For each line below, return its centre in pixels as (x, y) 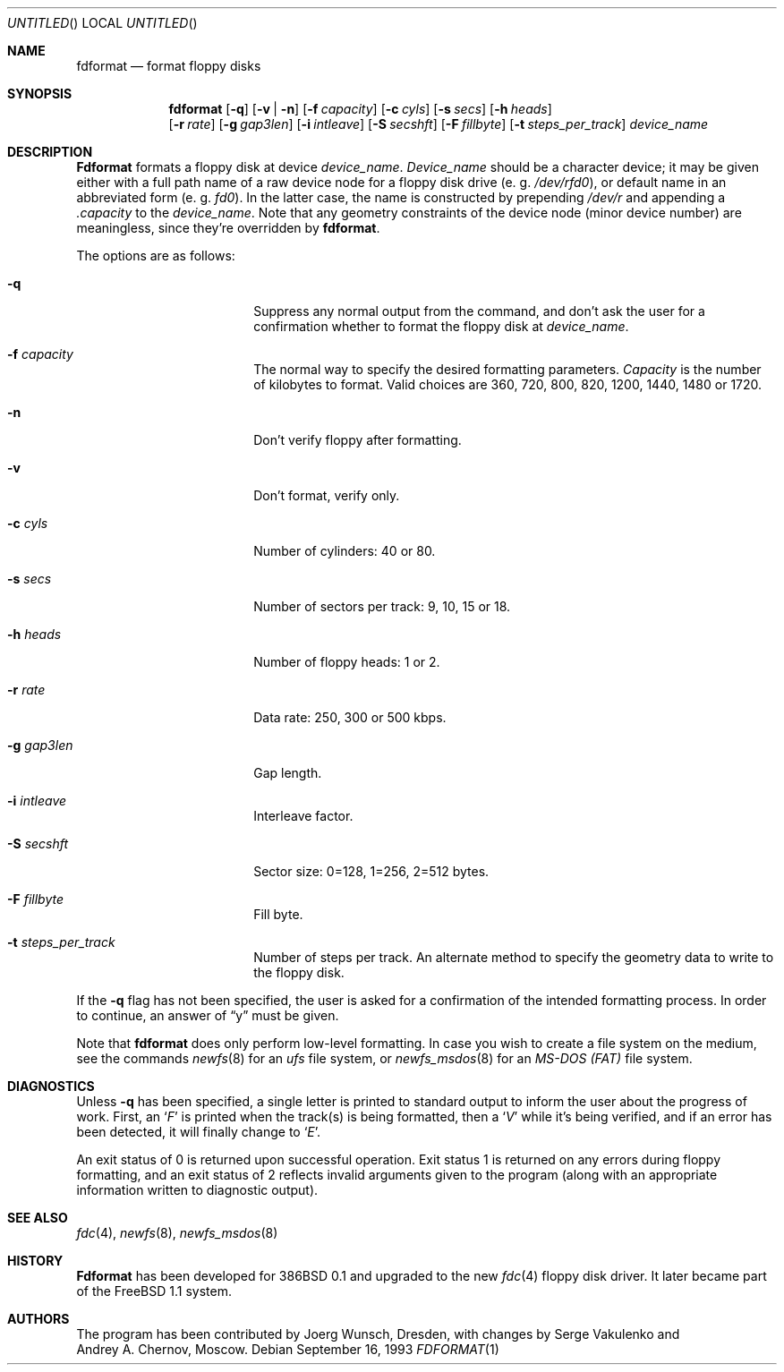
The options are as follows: (156, 256)
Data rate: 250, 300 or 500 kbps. (350, 717)
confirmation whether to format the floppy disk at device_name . (441, 326)
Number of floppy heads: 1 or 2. (347, 662)
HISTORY (35, 1261)
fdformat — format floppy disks (169, 66)
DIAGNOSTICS (51, 1086)
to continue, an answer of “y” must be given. (208, 1015)
